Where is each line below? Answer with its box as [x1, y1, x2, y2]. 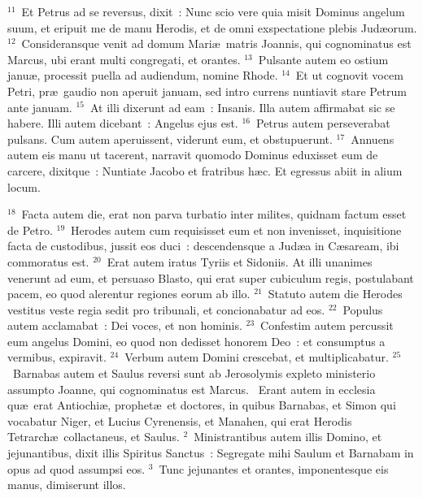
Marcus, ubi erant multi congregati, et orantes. [7, 50, 241, 67]
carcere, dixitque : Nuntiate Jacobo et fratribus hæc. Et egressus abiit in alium [7, 162, 403, 179]
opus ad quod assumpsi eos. [7, 460, 146, 477]
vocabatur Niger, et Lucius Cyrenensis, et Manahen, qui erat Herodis [7, 412, 352, 429]
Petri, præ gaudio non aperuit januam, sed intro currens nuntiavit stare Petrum [7, 82, 407, 99]
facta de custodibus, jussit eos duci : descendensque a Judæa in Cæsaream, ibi [7, 237, 399, 254]
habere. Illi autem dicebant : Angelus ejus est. [7, 115, 238, 132]
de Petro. [7, 221, 53, 238]
